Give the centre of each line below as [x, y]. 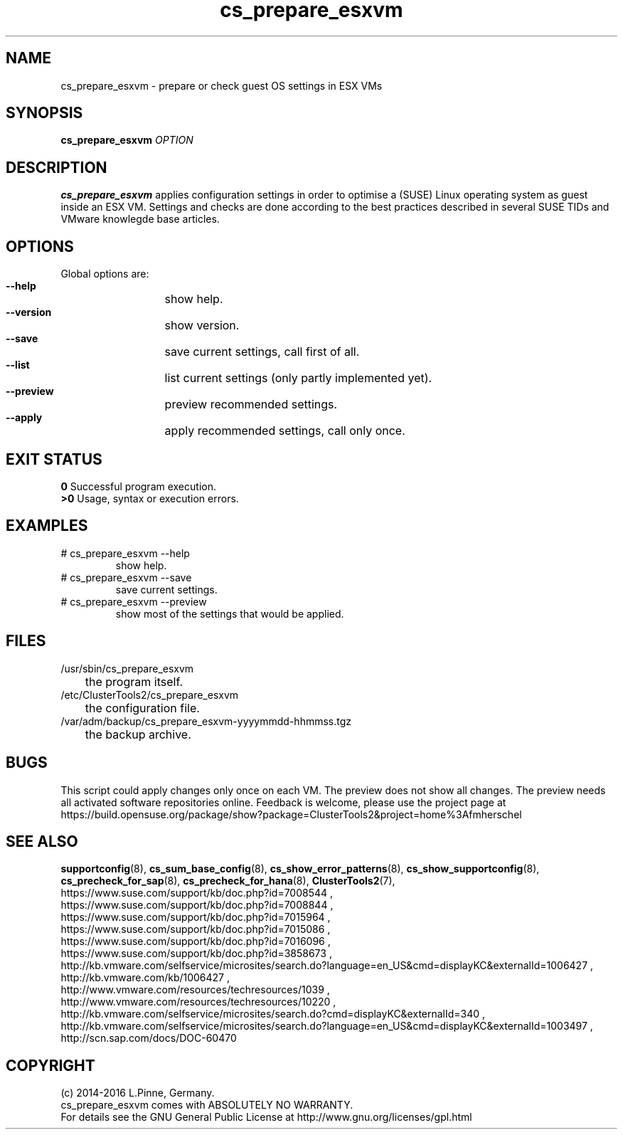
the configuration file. [142, 708]
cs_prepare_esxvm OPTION [127, 140]
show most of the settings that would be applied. [230, 613]
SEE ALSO [42, 841]
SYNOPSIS [44, 113]
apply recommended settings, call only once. [285, 431]
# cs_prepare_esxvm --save [126, 577]
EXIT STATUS [54, 459]
